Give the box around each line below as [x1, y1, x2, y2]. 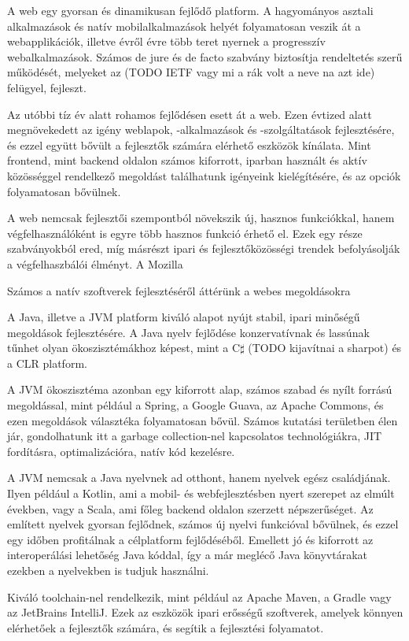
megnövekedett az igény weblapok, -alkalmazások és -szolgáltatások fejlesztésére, [7, 121, 395, 138]
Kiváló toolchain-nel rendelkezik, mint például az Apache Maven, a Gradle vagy [7, 588, 392, 605]
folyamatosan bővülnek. [7, 183, 121, 199]
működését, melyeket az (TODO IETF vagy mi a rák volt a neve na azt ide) [7, 64, 375, 80]
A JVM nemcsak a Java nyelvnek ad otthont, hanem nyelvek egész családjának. [7, 469, 391, 486]
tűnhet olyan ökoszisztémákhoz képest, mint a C [7, 339, 241, 356]
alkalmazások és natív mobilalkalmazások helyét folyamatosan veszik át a [7, 17, 361, 34]
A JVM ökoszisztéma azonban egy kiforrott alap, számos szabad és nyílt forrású [7, 381, 392, 398]
